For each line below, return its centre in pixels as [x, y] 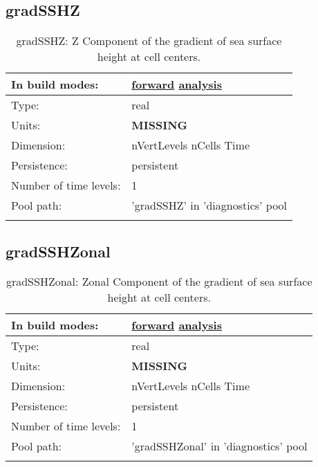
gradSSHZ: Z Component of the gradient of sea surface [149, 41]
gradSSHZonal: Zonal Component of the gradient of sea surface [159, 282]
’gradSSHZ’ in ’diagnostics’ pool [209, 205]
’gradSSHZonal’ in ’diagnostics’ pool [219, 446]
